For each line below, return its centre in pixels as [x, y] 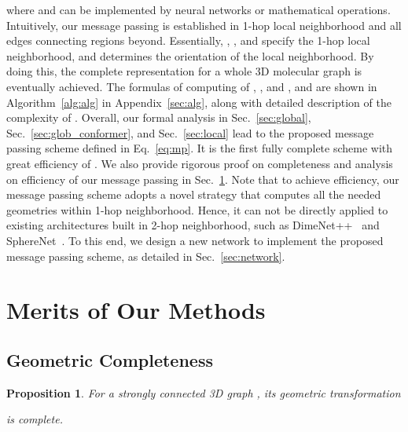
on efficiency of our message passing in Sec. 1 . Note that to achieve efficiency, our [203, 179]
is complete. [35, 419]
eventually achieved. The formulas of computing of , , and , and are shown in [192, 86]
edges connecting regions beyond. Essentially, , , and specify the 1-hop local [188, 40]
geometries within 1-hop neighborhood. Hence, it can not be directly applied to [197, 209]
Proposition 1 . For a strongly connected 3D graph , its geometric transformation [204, 392]
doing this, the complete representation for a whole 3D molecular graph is [184, 71]
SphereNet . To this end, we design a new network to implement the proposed [195, 240]
